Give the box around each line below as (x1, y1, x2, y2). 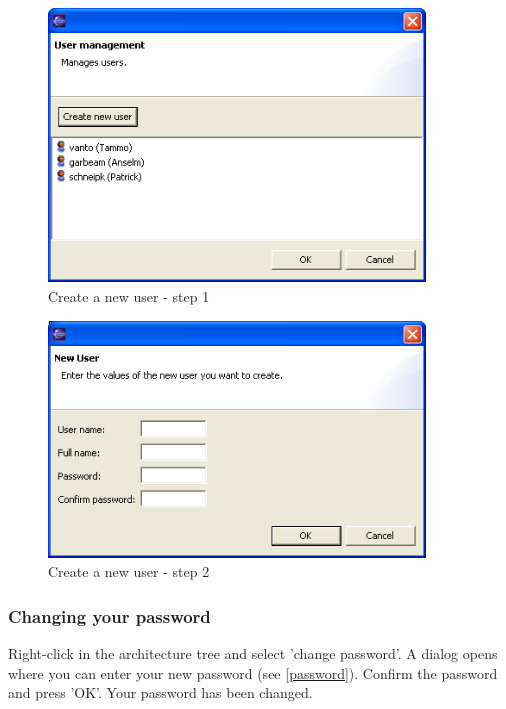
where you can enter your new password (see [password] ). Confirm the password (8, 662, 498, 683)
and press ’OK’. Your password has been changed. (8, 682, 313, 703)
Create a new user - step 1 (48, 285, 210, 306)
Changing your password (8, 603, 211, 628)
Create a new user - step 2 (48, 561, 210, 582)
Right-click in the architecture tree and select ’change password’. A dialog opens (8, 643, 498, 664)
